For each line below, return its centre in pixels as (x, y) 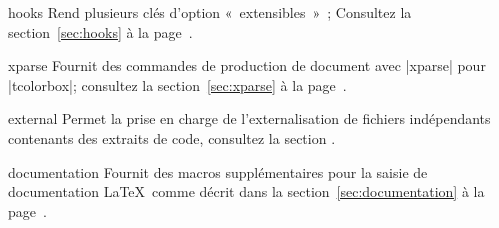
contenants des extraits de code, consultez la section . (172, 137)
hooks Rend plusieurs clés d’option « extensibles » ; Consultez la (210, 12)
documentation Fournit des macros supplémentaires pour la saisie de (218, 171)
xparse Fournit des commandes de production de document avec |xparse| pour (247, 65)
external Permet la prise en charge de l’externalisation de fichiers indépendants (249, 118)
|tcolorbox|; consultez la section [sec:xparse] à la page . (177, 84)
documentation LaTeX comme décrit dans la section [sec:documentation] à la (246, 191)
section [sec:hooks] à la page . (100, 31)
